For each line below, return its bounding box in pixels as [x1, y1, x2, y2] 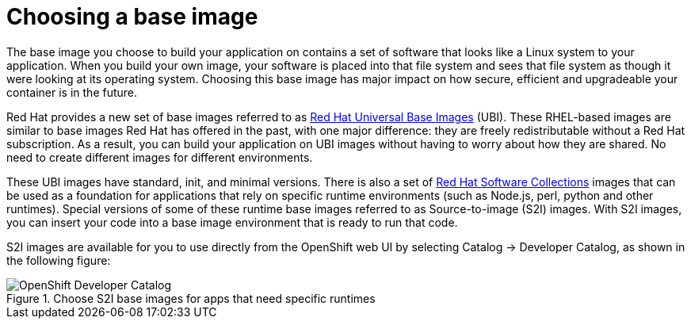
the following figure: [6, 253, 111, 267]
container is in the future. [6, 85, 138, 99]
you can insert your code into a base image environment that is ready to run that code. [6, 215, 458, 229]
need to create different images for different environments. [6, 150, 313, 164]
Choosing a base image [6, 3, 258, 30]
